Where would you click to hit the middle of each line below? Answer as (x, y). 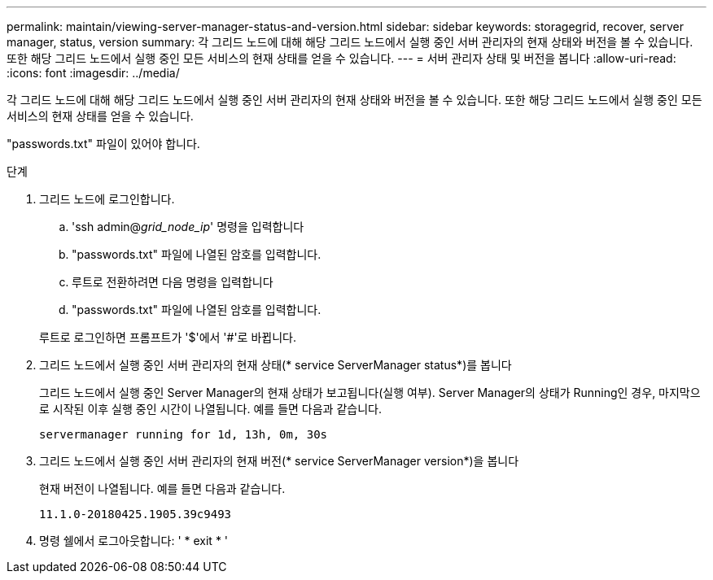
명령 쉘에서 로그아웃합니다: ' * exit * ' (134, 541)
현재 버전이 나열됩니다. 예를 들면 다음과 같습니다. (162, 488)
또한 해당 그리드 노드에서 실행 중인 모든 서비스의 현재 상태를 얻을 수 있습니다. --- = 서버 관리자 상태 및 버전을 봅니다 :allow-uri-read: (341, 58)
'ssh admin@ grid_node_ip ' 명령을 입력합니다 (188, 227)
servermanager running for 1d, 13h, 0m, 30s (184, 434)
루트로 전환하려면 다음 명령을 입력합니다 (173, 282)
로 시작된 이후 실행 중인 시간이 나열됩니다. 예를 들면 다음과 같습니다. (210, 409)
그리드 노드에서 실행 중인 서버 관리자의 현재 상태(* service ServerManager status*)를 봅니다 (276, 365)
